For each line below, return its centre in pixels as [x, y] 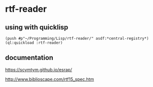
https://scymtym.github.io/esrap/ [39, 69]
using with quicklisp [37, 27]
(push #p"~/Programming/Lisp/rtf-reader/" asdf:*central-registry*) [77, 38]
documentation [29, 58]
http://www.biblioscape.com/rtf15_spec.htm [50, 79]
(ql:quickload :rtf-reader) [34, 43]
